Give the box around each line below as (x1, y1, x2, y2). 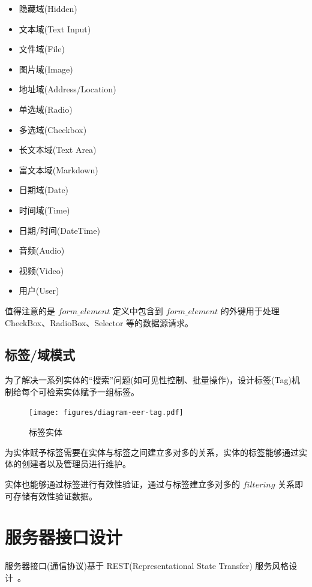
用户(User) (19, 284, 59, 297)
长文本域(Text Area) (19, 143, 97, 156)
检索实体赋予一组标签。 (46, 385, 139, 398)
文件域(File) (19, 43, 65, 55)
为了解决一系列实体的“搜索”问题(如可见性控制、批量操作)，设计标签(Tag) (5, 374, 292, 386)
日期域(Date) (19, 183, 69, 196)
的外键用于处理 (220, 304, 280, 317)
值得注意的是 (5, 304, 55, 317)
